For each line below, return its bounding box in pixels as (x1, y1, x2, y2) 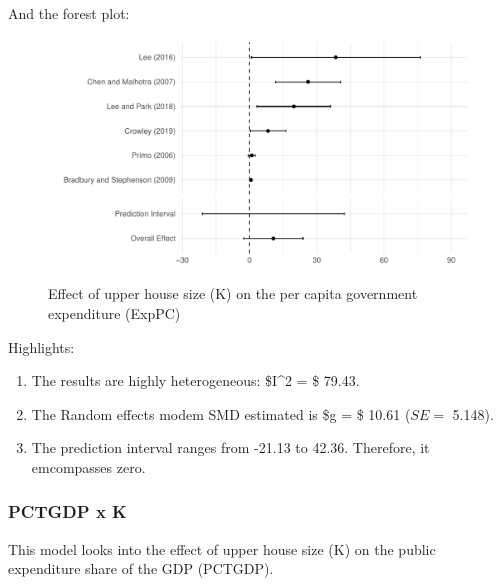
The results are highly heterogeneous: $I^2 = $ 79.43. (31, 370, 360, 391)
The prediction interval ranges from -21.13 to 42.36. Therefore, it (31, 437, 430, 458)
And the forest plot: (8, 3, 130, 23)
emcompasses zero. (31, 456, 146, 477)
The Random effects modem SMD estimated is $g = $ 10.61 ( (31, 403, 411, 424)
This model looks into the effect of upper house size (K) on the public (8, 538, 436, 559)
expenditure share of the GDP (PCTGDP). (8, 558, 274, 579)
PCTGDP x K (8, 499, 127, 524)
